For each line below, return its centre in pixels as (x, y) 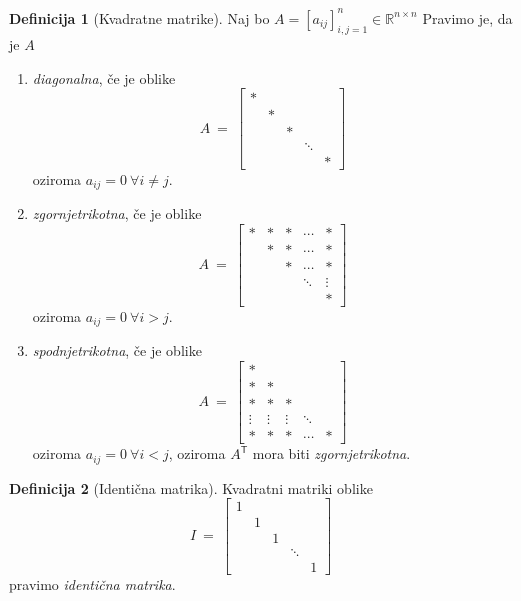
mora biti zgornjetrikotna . (331, 453)
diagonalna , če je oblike (104, 77)
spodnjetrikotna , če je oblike (117, 350)
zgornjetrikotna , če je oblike (117, 213)
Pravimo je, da (467, 17)
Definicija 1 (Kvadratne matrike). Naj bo (139, 17)
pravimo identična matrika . (92, 584)
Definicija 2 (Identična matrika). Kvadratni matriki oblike (191, 487)
